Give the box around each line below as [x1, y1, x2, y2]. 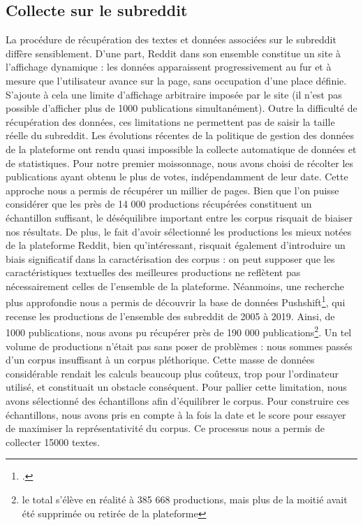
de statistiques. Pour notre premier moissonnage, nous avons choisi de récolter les [6, 155, 354, 170]
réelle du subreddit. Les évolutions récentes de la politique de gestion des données [6, 128, 354, 143]
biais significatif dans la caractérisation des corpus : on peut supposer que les [6, 251, 335, 266]
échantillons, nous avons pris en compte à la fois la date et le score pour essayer [6, 407, 346, 422]
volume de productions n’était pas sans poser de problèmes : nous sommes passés [6, 338, 353, 353]
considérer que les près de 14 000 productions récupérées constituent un [6, 196, 312, 211]
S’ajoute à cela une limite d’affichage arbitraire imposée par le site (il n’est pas [6, 87, 342, 101]
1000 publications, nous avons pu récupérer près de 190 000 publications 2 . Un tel [6, 323, 352, 339]
